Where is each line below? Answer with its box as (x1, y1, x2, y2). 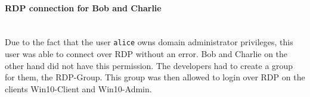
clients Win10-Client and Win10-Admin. (5, 82, 152, 95)
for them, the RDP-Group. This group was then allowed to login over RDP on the (5, 71, 305, 83)
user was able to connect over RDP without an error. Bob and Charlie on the (5, 48, 288, 60)
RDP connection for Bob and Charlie (5, 1, 162, 14)
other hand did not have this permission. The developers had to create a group (5, 59, 293, 71)
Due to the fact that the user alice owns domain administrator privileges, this (5, 36, 293, 48)
